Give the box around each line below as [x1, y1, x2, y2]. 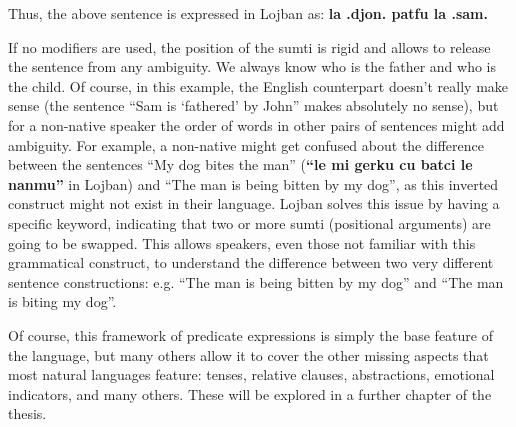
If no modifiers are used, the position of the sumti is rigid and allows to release [8, 36, 491, 57]
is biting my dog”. [8, 291, 117, 312]
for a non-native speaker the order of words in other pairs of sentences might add [8, 114, 505, 135]
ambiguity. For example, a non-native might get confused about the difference [8, 134, 484, 155]
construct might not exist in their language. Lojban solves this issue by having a [8, 193, 500, 214]
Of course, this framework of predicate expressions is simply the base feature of [8, 324, 493, 345]
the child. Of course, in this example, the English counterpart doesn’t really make [8, 75, 509, 96]
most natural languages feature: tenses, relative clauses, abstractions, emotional [8, 364, 495, 385]
